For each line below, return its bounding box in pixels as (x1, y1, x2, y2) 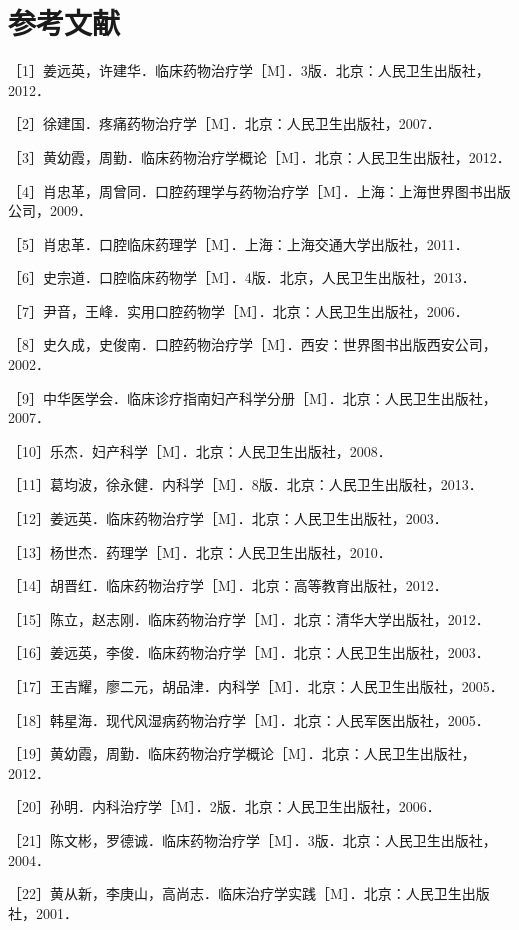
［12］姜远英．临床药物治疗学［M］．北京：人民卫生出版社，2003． (8, 508, 448, 529)
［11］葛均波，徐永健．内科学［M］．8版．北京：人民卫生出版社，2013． (8, 474, 483, 495)
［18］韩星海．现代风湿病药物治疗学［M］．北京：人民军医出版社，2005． (8, 709, 490, 730)
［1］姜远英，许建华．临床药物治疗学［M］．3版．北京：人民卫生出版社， (8, 60, 490, 81)
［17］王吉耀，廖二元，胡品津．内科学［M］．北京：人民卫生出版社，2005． (8, 676, 504, 696)
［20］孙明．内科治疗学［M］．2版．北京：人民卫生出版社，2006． (8, 796, 441, 817)
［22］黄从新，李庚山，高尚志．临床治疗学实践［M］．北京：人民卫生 (8, 883, 462, 904)
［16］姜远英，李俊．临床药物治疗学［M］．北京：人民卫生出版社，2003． (8, 642, 490, 663)
